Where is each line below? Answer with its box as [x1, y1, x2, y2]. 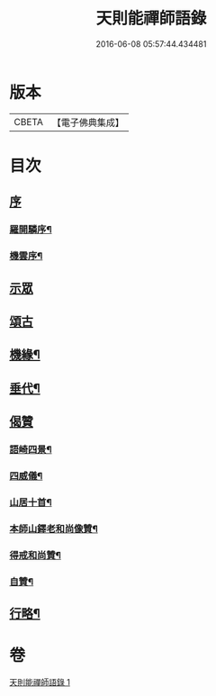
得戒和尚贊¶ [9, 548, 61, 561]
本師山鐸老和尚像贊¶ [9, 522, 99, 535]
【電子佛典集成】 [51, 116, 124, 129]
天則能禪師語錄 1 [9, 676, 70, 687]
